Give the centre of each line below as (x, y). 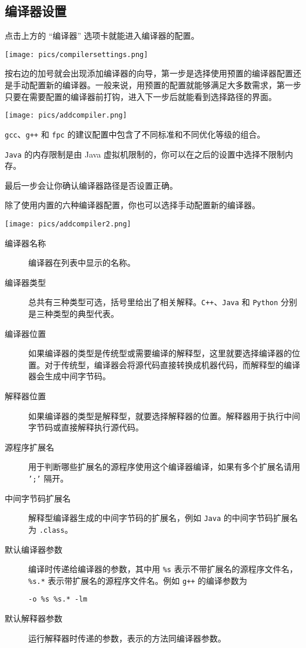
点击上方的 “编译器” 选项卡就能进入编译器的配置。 (102, 36)
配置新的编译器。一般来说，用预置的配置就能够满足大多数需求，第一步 (165, 85)
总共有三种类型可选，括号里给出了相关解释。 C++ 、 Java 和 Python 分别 (163, 302)
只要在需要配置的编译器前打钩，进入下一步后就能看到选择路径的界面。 (141, 96)
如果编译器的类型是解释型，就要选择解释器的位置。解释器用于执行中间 (164, 415)
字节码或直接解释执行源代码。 (86, 427)
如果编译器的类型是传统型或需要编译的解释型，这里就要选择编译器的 (160, 353)
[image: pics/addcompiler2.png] (68, 224)
